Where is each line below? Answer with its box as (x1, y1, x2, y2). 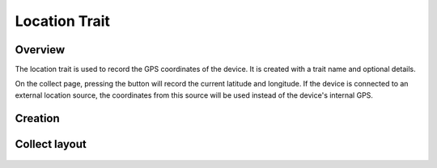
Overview (15, 43, 66, 57)
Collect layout (15, 137, 87, 151)
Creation (15, 111, 60, 125)
